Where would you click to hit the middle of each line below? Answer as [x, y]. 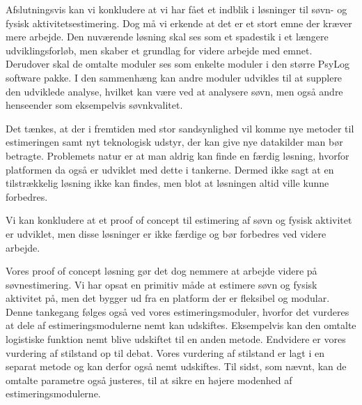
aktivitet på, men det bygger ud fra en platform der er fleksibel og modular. [168, 298]
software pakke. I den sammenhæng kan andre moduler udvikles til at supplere [174, 77]
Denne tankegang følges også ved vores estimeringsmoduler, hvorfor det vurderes [178, 311]
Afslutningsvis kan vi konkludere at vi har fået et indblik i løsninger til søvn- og [176, 9]
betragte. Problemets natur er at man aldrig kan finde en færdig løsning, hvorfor [178, 155]
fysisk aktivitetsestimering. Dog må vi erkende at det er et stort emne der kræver [179, 23]
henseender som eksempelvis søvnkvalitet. [94, 105]
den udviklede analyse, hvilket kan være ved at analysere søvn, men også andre [174, 91]
